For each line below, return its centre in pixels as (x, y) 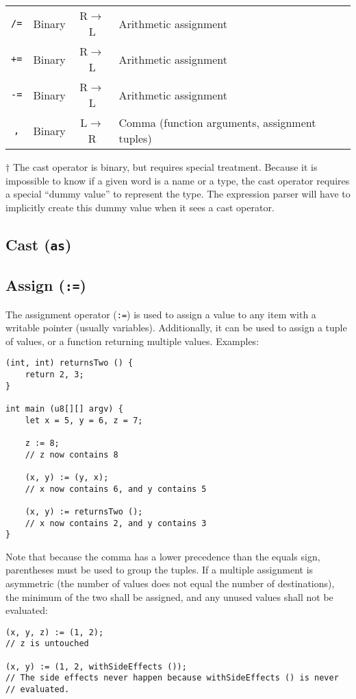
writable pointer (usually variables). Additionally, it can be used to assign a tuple (176, 328)
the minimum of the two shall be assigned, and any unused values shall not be (169, 596)
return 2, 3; (54, 375)
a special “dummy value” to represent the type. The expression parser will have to (178, 194)
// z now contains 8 (72, 454)
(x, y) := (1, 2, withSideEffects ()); (96, 666)
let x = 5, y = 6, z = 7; (84, 420)
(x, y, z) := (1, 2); (55, 632)
